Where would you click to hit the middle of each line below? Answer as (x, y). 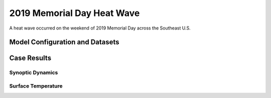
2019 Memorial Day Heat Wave (75, 13)
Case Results (30, 58)
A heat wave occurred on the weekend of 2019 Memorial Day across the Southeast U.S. (100, 28)
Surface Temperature (36, 86)
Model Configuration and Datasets (64, 42)
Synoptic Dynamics (34, 72)
